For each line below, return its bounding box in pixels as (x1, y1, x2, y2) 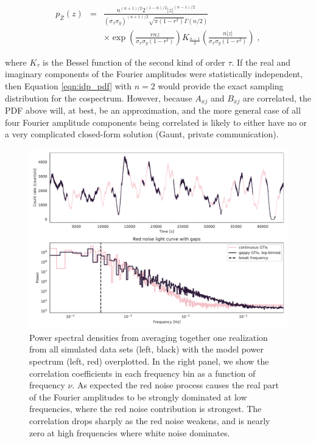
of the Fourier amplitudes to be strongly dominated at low (29, 390, 247, 403)
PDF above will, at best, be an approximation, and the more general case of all (5, 104, 301, 117)
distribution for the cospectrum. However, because (5, 91, 192, 104)
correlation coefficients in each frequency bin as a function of (29, 366, 256, 379)
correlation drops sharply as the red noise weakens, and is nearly (29, 414, 270, 427)
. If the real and (231, 55, 291, 68)
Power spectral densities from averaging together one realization (29, 331, 268, 343)
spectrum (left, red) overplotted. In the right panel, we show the (29, 355, 269, 368)
